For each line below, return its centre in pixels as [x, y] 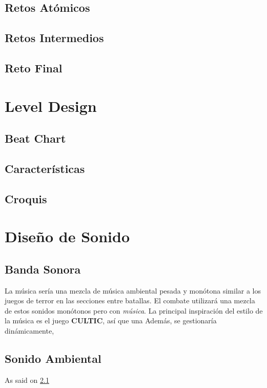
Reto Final [34, 67]
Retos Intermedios [54, 38]
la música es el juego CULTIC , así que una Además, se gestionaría [111, 321]
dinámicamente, [29, 331]
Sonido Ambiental [53, 358]
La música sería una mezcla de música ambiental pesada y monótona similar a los [133, 290]
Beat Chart [35, 138]
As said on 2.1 [27, 380]
